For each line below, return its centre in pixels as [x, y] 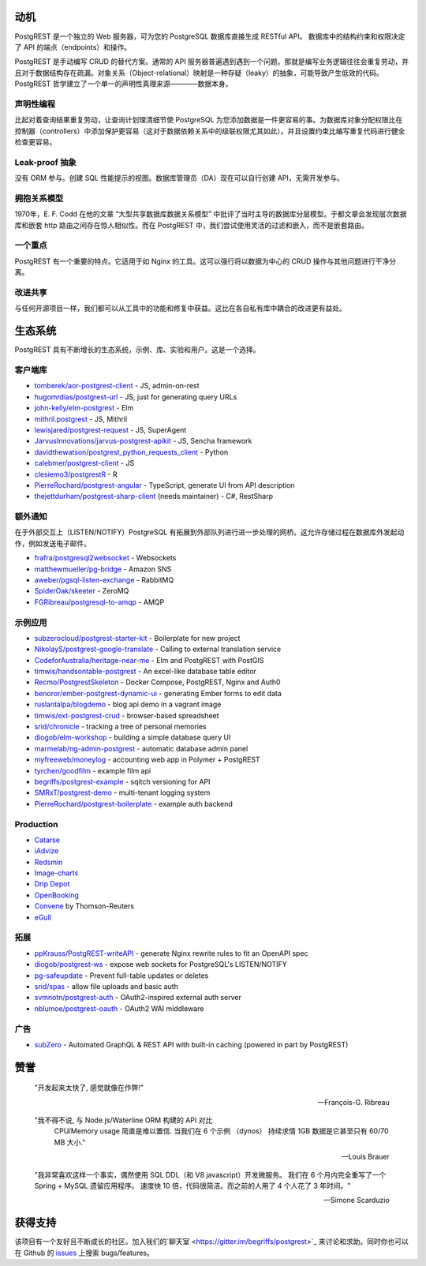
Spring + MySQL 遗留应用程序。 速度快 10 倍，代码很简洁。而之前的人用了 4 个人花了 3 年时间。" [192, 1186]
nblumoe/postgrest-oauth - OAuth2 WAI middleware [119, 1008]
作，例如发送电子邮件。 [52, 543]
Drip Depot [52, 884]
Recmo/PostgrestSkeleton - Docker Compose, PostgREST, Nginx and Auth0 [157, 682]
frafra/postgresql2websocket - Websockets [105, 558]
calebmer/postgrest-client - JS [84, 463]
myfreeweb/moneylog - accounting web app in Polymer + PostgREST [147, 760]
